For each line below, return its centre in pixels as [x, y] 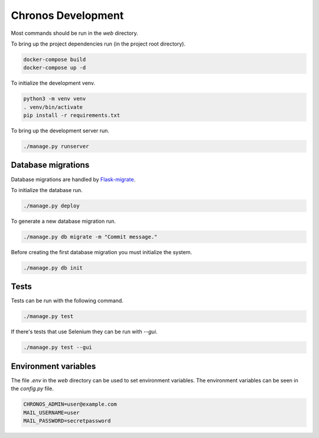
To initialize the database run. [47, 190]
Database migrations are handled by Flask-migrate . [73, 179]
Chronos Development [67, 15]
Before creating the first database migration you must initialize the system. [101, 252]
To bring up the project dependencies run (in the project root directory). [98, 44]
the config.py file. [32, 389]
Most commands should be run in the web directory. [74, 33]
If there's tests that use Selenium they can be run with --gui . [84, 332]
